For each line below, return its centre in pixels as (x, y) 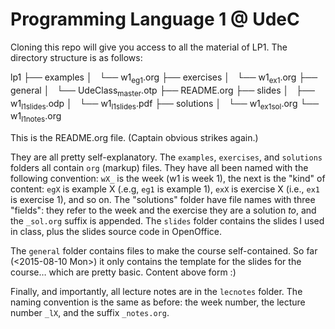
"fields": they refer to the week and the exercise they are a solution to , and (163, 210)
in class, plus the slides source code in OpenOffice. (116, 232)
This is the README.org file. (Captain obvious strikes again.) (134, 138)
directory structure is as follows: (76, 57)
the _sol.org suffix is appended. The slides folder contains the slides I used (167, 221)
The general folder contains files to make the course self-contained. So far (164, 251)
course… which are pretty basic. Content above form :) (123, 272)
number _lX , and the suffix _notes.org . (90, 313)
